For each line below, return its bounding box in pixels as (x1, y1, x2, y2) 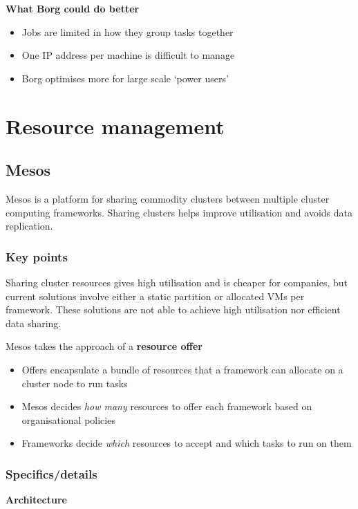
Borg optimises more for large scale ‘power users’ (21, 71, 229, 85)
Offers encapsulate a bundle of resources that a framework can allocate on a (21, 362, 343, 376)
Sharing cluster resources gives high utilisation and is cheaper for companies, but (6, 275, 348, 289)
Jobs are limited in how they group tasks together (21, 24, 234, 39)
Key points (6, 248, 68, 265)
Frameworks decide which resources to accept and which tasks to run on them (21, 436, 352, 450)
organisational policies (21, 412, 115, 427)
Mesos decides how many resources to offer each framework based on (21, 399, 312, 414)
